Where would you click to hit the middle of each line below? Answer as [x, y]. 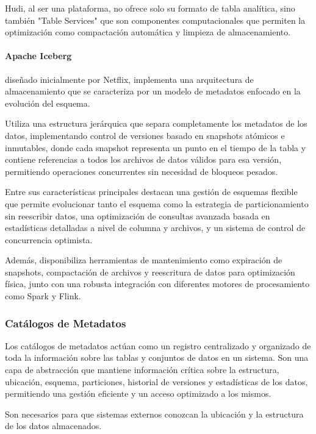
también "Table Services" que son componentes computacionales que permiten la [155, 20]
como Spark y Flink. [43, 296]
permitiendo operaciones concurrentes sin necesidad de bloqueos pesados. [142, 171]
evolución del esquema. [48, 103]
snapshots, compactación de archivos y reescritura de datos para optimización [150, 272]
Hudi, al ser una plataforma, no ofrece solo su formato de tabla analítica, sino [150, 8]
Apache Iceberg [38, 56]
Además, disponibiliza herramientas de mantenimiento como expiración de [144, 260]
